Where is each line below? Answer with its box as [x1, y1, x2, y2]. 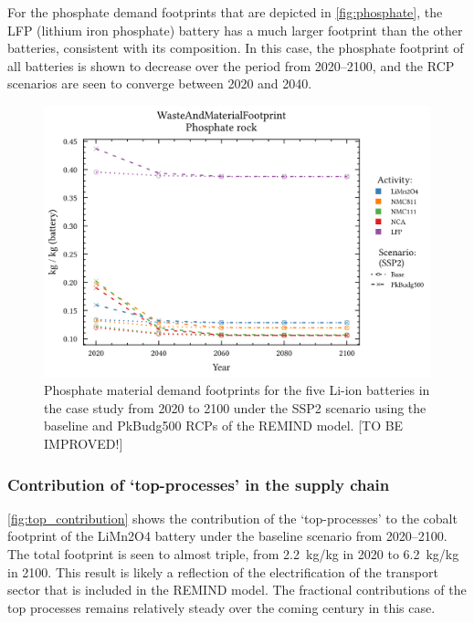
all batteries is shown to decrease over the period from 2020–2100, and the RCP [7, 56, 455, 75]
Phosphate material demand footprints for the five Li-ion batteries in [44, 380, 430, 400]
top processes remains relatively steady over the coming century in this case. [7, 597, 436, 617]
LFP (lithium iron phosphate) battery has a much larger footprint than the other [7, 20, 463, 39]
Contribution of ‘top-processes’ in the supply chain [7, 472, 390, 495]
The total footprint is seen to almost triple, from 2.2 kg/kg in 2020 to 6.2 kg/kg [7, 545, 459, 564]
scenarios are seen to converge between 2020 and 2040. [7, 74, 312, 93]
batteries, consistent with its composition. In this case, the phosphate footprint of [7, 38, 464, 57]
